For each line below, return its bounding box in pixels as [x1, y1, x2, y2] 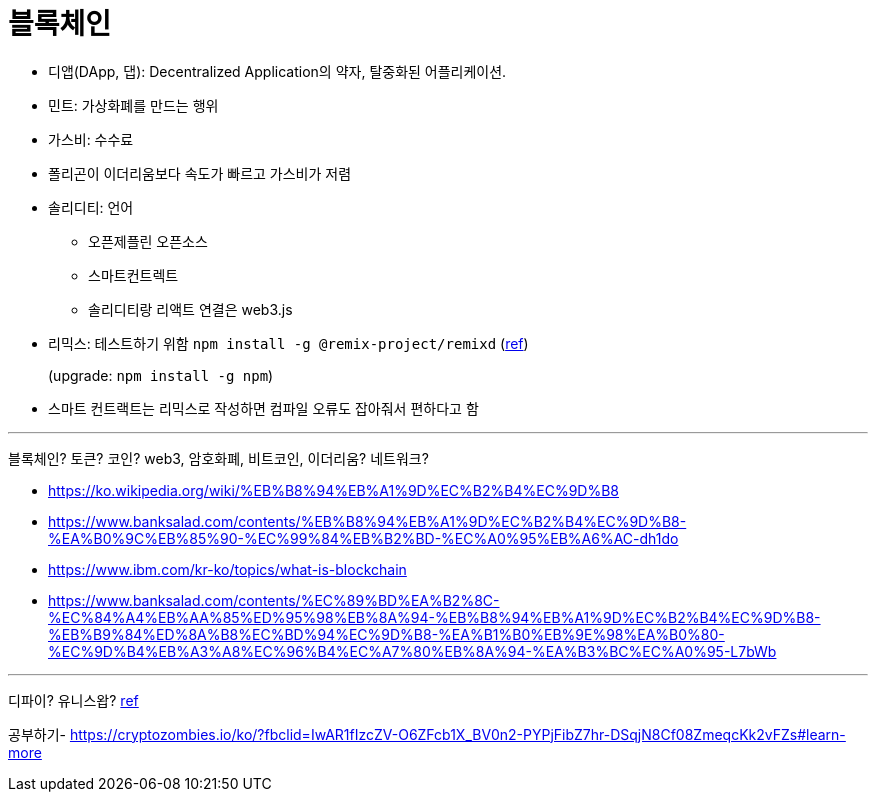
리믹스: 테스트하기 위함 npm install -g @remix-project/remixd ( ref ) [48, 334, 529, 352]
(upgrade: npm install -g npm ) [48, 366, 274, 384]
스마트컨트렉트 [88, 266, 179, 284]
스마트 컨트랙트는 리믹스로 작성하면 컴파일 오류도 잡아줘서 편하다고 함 [48, 399, 479, 417]
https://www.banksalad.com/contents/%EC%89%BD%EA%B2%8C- [48, 591, 500, 609]
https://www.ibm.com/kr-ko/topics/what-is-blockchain [48, 560, 407, 578]
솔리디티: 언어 [48, 198, 134, 216]
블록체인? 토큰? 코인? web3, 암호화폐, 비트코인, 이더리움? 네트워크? [8, 449, 429, 467]
